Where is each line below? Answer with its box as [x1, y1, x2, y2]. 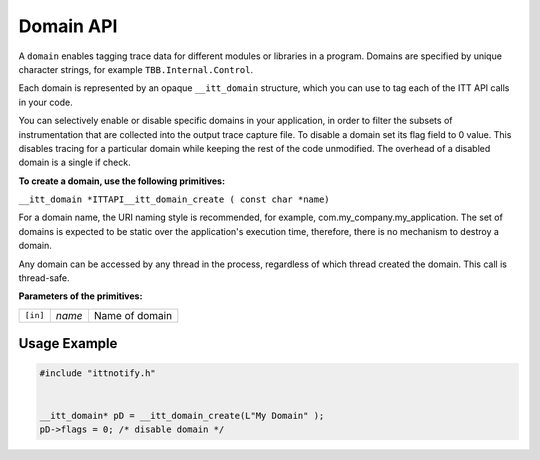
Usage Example [18, 335, 118, 352]
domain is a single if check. [18, 156, 131, 169]
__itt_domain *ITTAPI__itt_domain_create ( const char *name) [18, 194, 330, 205]
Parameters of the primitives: [18, 290, 143, 302]
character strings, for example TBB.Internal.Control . [18, 63, 254, 75]
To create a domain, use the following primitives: [18, 175, 225, 187]
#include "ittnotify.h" [39, 368, 157, 379]
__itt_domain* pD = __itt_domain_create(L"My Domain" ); [39, 410, 325, 421]
